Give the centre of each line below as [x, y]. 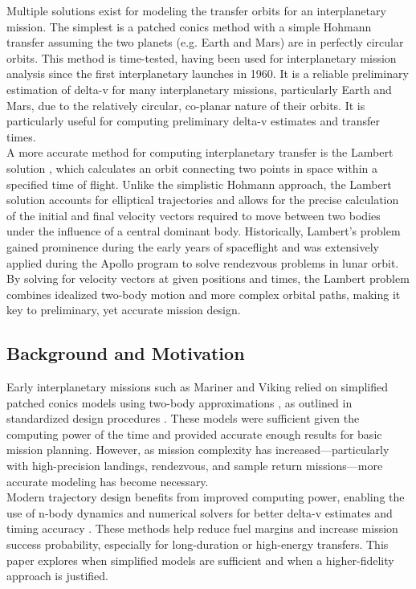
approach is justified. [57, 576]
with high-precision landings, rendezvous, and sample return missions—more [195, 466]
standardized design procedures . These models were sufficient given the [183, 418]
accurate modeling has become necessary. [108, 481]
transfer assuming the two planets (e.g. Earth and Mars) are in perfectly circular [205, 42]
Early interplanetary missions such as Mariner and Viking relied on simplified [197, 387]
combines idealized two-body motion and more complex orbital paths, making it [204, 294]
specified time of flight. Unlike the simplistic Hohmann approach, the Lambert [199, 184]
